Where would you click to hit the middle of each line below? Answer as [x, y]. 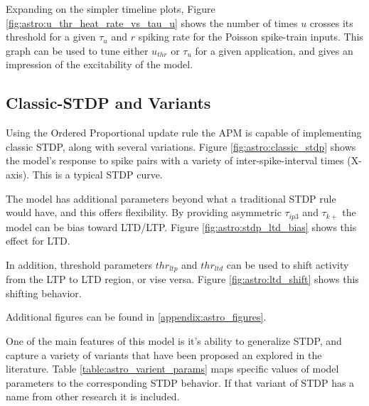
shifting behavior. [44, 293]
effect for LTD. [38, 241]
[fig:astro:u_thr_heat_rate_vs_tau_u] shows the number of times [152, 22]
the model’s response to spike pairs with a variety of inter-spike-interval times [175, 160]
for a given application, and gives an [274, 50]
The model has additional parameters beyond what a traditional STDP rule [171, 198]
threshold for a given [51, 37]
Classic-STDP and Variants [108, 103]
